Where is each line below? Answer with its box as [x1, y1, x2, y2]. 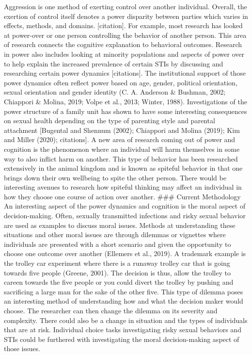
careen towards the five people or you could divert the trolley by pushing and [4, 277, 234, 287]
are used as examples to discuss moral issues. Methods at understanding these [4, 220, 236, 230]
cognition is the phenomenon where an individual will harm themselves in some [4, 144, 240, 154]
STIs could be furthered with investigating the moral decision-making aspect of [4, 334, 239, 344]
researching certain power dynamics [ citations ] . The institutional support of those [4, 68, 246, 78]
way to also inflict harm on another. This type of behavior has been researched [4, 153, 238, 163]
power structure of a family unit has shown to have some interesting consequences [4, 106, 247, 116]
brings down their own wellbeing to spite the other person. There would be [4, 172, 226, 182]
